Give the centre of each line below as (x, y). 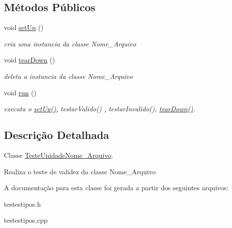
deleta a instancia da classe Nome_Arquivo (68, 76)
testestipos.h (23, 204)
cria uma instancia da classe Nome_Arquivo (70, 43)
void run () (20, 92)
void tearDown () (30, 60)
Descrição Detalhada (57, 135)
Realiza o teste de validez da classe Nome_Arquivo (80, 171)
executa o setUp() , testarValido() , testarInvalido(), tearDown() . (100, 109)
